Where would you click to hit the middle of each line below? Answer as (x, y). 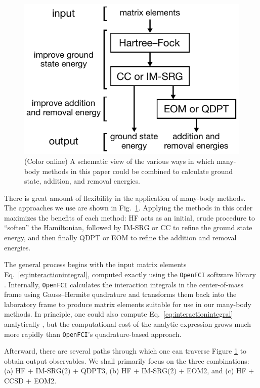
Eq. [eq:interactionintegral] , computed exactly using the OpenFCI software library (130, 274)
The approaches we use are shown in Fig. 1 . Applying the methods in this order (128, 208)
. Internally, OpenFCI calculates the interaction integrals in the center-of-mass (124, 284)
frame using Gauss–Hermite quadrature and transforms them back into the (120, 294)
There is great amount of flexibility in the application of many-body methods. (125, 198)
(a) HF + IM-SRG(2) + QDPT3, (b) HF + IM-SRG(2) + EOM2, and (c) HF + (129, 371)
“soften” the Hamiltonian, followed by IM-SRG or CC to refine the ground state (128, 227)
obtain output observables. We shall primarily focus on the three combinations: (127, 360)
